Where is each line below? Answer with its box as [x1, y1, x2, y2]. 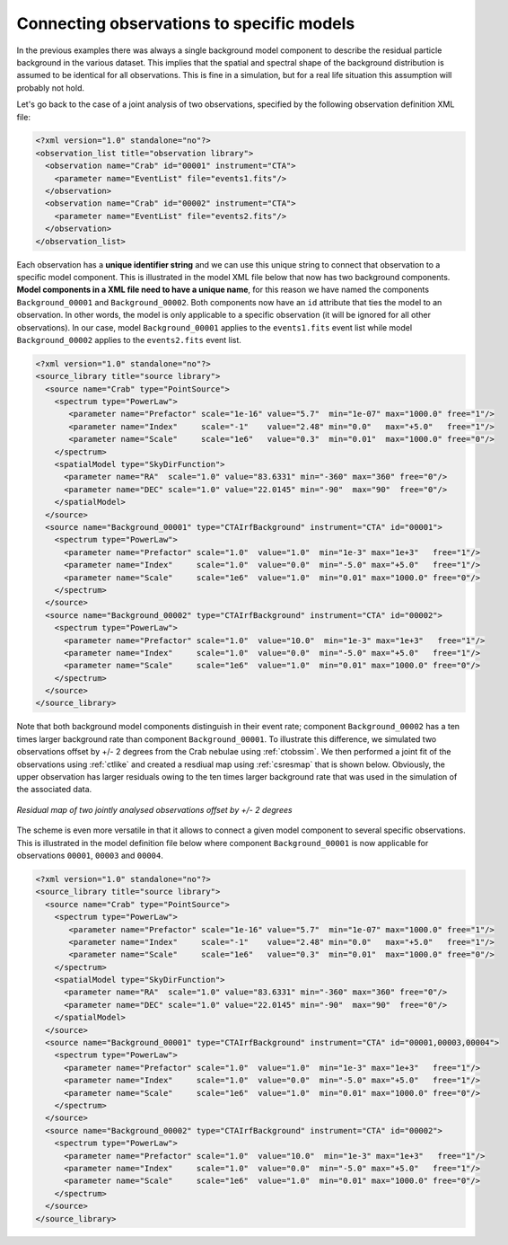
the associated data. [16, 784, 92, 795]
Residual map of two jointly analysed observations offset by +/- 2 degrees [16, 804, 293, 815]
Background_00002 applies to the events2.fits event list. [16, 334, 242, 345]
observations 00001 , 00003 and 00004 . [16, 850, 163, 861]
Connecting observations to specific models [16, 13, 355, 33]
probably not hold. [16, 82, 85, 93]
